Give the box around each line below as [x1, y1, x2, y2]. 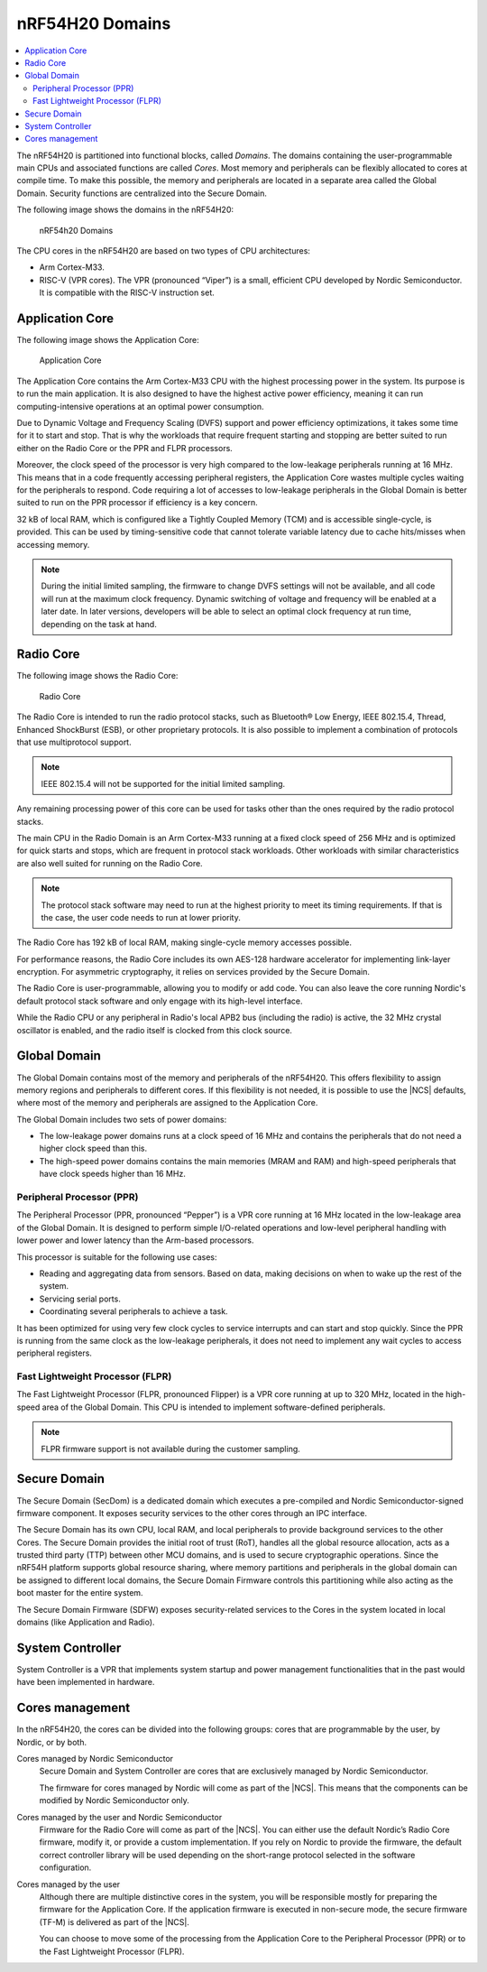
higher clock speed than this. [39, 1143, 148, 1154]
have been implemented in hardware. [16, 1677, 155, 1688]
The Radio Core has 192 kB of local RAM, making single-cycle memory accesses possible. [16, 937, 352, 948]
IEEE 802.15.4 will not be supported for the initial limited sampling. [41, 778, 286, 789]
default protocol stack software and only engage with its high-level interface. [16, 995, 303, 1006]
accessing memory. [16, 539, 90, 550]
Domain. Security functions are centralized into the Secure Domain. [16, 188, 268, 199]
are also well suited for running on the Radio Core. [16, 857, 203, 868]
